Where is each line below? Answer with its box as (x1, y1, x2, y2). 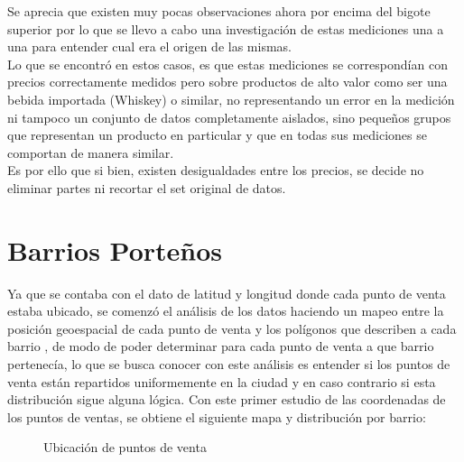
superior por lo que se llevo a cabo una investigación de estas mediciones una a (7, 19, 444, 38)
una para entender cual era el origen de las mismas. (7, 37, 292, 56)
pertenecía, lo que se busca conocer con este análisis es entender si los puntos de (7, 355, 450, 374)
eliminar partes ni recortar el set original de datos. (7, 178, 286, 197)
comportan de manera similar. (7, 143, 174, 162)
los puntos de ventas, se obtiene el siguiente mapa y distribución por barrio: (7, 407, 426, 426)
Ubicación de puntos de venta (43, 438, 207, 457)
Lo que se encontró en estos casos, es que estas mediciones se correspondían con (7, 54, 448, 73)
